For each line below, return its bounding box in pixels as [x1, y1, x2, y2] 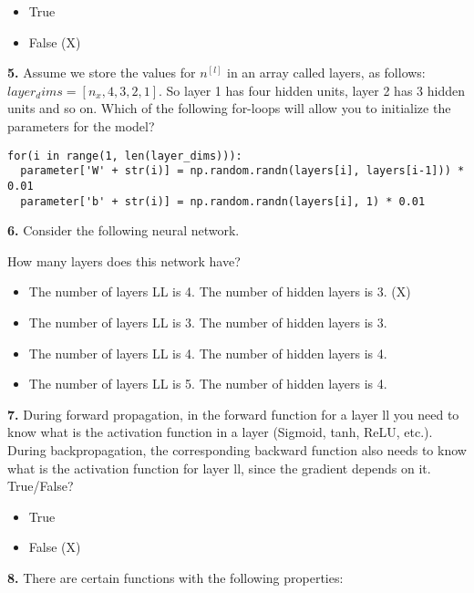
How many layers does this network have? [7, 251, 241, 270]
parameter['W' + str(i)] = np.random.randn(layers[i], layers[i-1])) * [20, 164, 465, 178]
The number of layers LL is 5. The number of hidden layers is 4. [28, 374, 387, 393]
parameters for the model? [7, 116, 155, 135]
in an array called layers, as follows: [227, 63, 426, 82]
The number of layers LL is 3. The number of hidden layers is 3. [28, 312, 387, 331]
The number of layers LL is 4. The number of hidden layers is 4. [28, 343, 387, 362]
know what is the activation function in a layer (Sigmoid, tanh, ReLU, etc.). [7, 422, 433, 442]
